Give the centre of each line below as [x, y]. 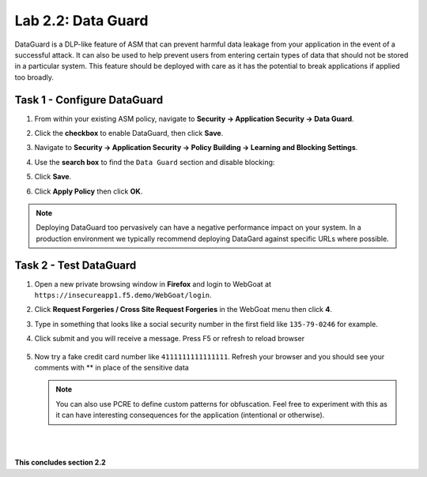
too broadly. [34, 77]
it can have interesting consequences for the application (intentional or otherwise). [190, 415]
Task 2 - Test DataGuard [76, 265]
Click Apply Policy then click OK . [89, 191]
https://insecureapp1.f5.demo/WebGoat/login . [123, 295]
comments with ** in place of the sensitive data [111, 368]
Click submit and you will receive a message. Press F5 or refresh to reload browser [169, 339]
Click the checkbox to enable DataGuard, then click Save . [129, 133]
